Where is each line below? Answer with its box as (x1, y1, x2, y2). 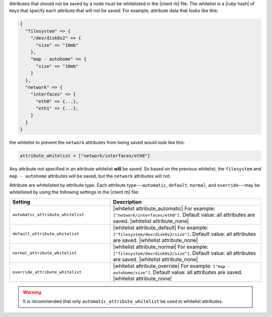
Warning (23, 289, 41, 295)
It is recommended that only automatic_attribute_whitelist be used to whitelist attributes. (23, 298, 224, 304)
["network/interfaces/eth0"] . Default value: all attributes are (113, 211, 255, 218)
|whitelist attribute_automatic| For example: (113, 205, 216, 212)
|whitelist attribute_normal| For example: (113, 243, 209, 250)
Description (113, 198, 142, 205)
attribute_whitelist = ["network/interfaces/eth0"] (20, 153, 151, 159)
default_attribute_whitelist (12, 231, 80, 237)
